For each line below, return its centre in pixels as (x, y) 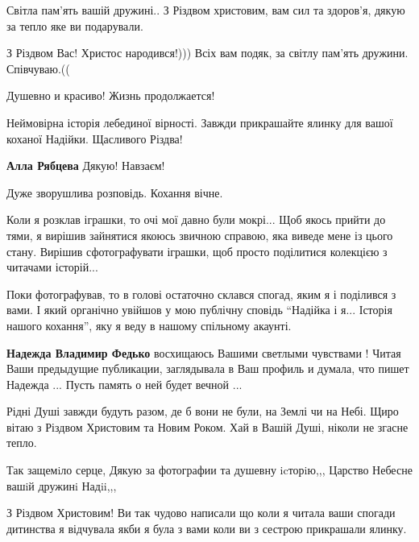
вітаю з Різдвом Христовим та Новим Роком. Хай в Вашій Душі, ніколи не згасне (207, 426)
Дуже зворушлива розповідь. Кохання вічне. (115, 192)
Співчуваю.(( (38, 68)
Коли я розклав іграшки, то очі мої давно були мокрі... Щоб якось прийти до (196, 219)
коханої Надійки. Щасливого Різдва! (95, 138)
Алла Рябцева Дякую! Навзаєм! (86, 165)
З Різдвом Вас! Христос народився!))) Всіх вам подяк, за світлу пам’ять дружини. (207, 53)
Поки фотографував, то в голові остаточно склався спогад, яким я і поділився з (201, 294)
